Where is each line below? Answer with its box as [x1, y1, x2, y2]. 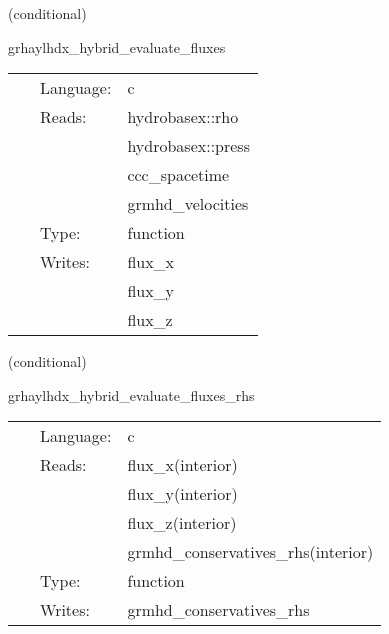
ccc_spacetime [127, 163, 230, 187]
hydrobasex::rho [127, 105, 239, 129]
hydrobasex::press [127, 134, 250, 158]
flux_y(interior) [127, 482, 238, 506]
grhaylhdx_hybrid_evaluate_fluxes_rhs [8, 384, 255, 405]
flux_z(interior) [127, 511, 237, 535]
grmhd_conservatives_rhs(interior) [127, 540, 374, 564]
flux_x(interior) [127, 453, 238, 477]
